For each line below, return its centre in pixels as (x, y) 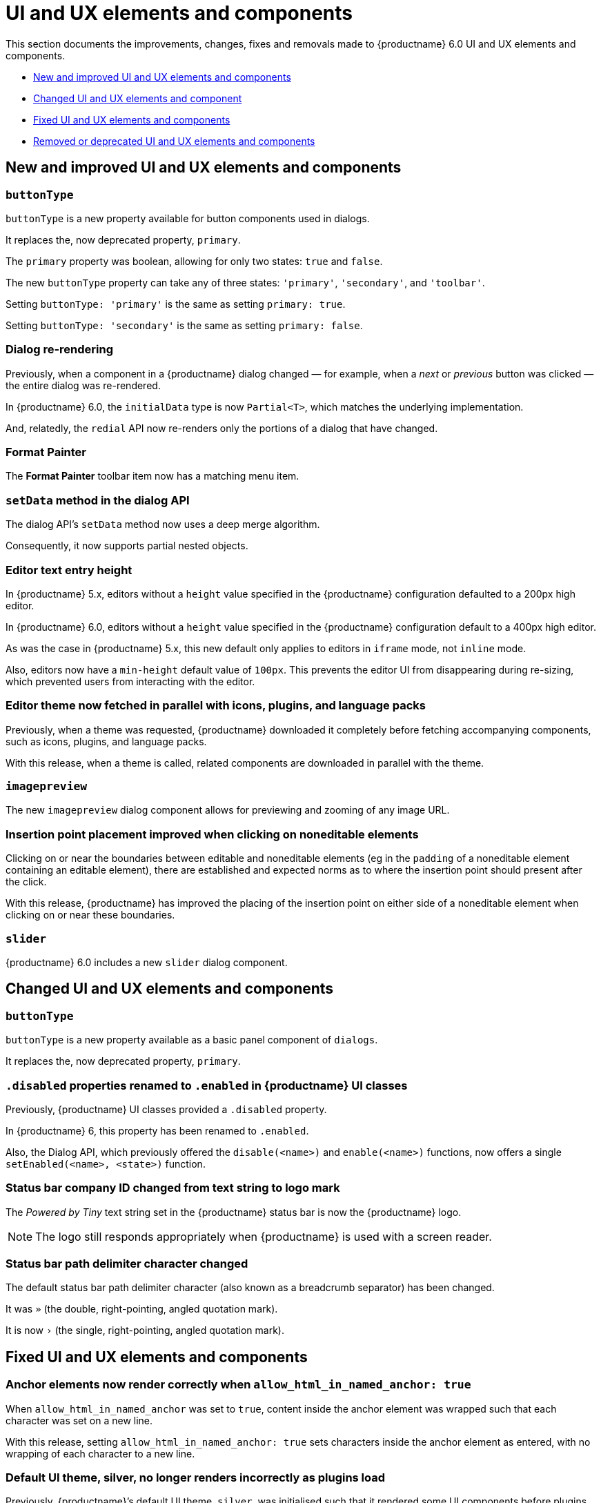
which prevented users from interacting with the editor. (130, 681)
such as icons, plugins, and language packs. (106, 741)
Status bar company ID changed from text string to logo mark (173, 1188)
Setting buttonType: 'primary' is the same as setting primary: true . (176, 304)
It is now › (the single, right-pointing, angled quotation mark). (145, 1330)
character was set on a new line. (79, 1420)
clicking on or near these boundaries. (90, 915)
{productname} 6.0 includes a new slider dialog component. (147, 962)
